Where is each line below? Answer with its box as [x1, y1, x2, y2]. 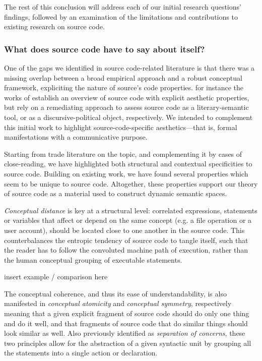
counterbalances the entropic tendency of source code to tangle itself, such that [4, 234, 248, 245]
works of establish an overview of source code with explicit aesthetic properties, [4, 92, 249, 102]
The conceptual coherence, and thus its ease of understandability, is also [4, 288, 227, 298]
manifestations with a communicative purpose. [4, 132, 148, 142]
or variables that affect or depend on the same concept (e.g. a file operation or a [4, 215, 252, 225]
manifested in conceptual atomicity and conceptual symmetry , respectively [4, 298, 232, 309]
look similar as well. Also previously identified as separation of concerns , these [4, 328, 245, 338]
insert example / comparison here [4, 271, 108, 282]
